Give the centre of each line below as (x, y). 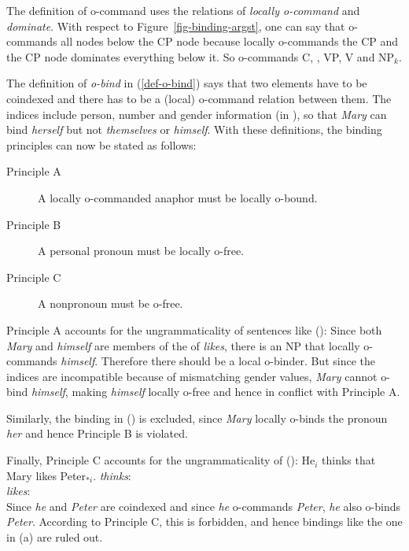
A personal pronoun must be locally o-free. (141, 251)
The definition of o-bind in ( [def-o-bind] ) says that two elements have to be (187, 83)
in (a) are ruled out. (55, 537)
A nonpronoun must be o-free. (111, 303)
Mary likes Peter (46, 475)
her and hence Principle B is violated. (97, 433)
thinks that (349, 460)
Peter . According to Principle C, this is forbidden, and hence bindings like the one (204, 521)
